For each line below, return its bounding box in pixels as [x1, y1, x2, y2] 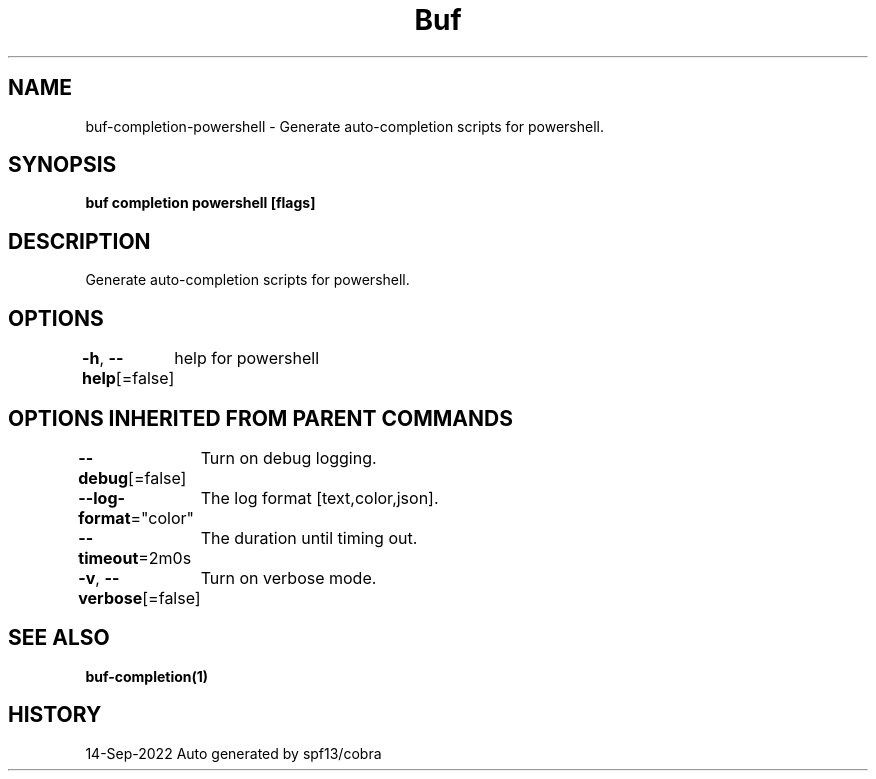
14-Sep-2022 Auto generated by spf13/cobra [85, 744, 382, 762]
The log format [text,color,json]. [200, 487, 439, 508]
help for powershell [174, 348, 320, 369]
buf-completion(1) [85, 667, 209, 685]
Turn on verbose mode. [200, 567, 377, 588]
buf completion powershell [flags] [85, 194, 316, 212]
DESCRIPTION [8, 228, 151, 254]
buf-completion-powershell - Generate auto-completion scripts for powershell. [85, 117, 604, 135]
